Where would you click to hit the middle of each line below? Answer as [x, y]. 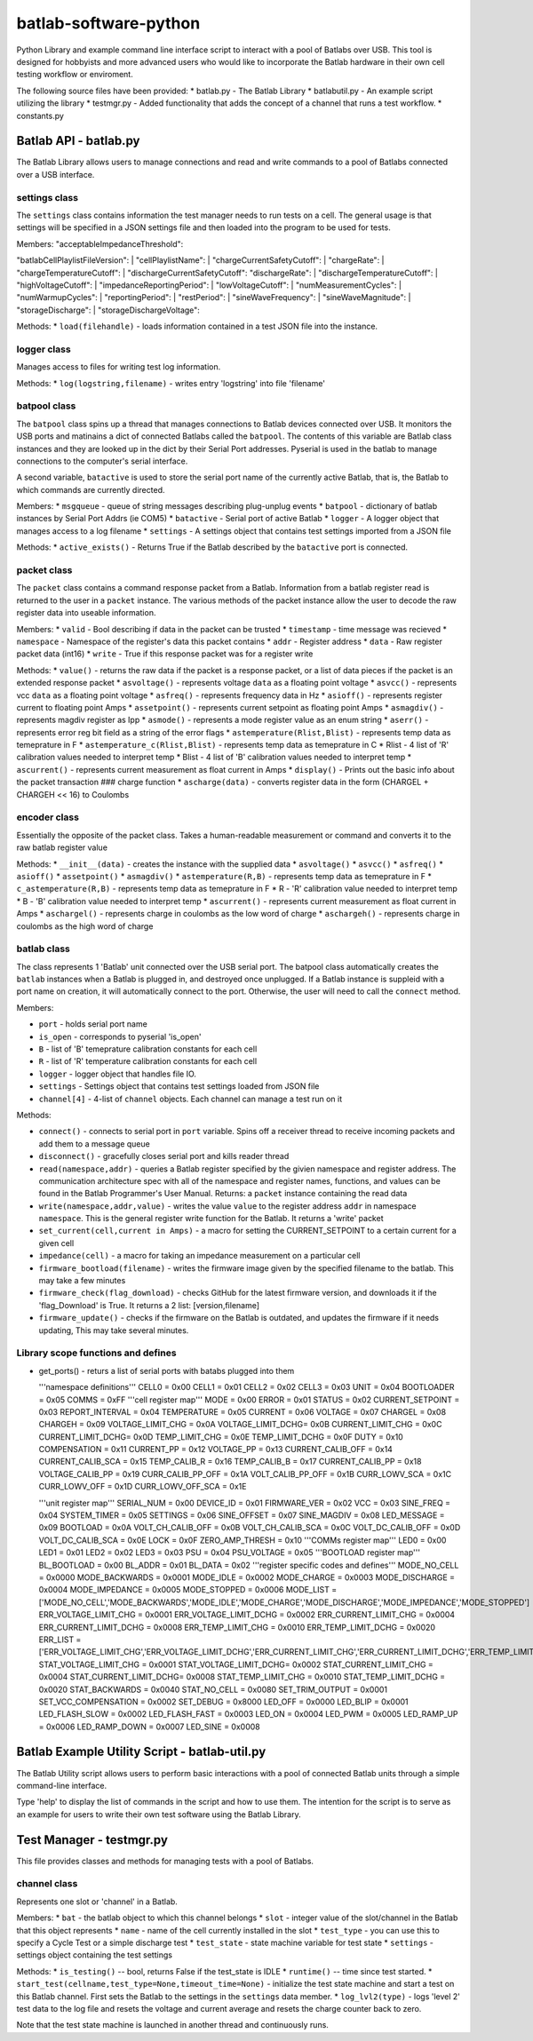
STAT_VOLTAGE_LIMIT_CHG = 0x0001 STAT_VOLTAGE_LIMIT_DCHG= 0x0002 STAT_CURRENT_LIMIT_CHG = [236, 1664]
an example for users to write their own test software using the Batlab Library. [159, 1814]
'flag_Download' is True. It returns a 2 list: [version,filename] [149, 1305]
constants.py [40, 115]
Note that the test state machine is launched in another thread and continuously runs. [172, 2025]
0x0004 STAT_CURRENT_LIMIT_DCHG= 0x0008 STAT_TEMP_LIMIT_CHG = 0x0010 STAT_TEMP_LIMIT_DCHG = [242, 1677]
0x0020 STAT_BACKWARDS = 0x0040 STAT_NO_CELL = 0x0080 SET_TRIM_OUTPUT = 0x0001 [213, 1689]
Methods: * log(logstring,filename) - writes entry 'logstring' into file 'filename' [171, 383]
